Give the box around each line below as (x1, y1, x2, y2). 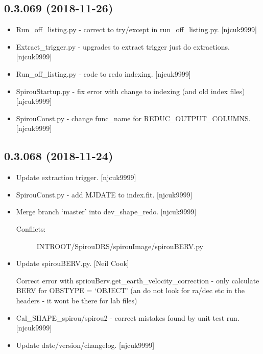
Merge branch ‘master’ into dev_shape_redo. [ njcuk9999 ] (16, 206, 197, 217)
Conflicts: (16, 223, 46, 234)
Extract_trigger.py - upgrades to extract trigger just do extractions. (16, 41, 230, 52)
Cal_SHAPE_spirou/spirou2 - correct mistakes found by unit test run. (16, 312, 240, 323)
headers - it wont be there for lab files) (16, 295, 137, 305)
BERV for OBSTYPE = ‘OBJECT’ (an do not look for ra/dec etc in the (16, 285, 245, 296)
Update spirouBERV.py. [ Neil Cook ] (16, 258, 129, 269)
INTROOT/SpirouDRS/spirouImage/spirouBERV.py (36, 240, 204, 251)
